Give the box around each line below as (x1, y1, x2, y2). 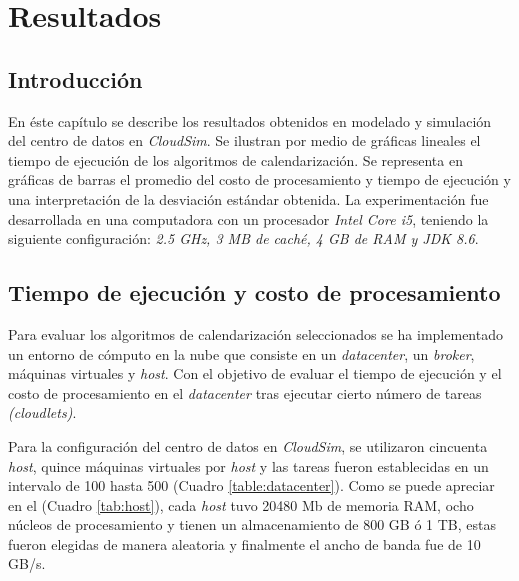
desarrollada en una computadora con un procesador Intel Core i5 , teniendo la (8, 208, 489, 229)
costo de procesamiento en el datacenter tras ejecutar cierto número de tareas (8, 382, 482, 403)
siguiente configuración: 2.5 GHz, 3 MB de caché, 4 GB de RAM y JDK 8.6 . (8, 228, 479, 249)
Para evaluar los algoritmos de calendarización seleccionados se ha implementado (8, 323, 503, 344)
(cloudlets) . (8, 402, 77, 423)
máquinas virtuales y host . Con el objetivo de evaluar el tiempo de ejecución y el (8, 363, 502, 384)
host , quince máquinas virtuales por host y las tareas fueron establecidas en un (8, 455, 489, 476)
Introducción (8, 63, 143, 94)
